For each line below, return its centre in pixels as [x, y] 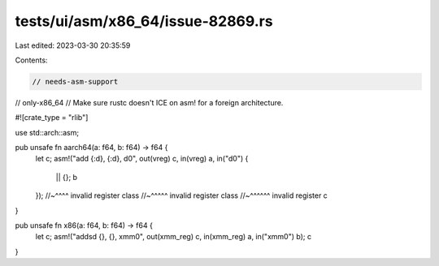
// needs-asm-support [75, 82]
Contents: [31, 60]
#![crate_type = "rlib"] [52, 118]
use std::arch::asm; [47, 132]
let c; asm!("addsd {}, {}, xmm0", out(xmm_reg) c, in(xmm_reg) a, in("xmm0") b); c [174, 237]
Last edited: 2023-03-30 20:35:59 [73, 45]
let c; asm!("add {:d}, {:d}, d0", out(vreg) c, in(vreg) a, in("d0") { [142, 159]
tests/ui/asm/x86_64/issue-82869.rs [144, 21]
